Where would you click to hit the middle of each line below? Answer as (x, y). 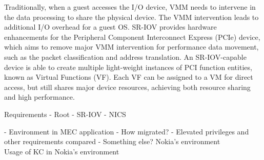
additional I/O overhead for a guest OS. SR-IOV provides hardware (110, 27)
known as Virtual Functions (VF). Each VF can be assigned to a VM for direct (129, 77)
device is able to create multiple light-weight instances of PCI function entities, (128, 67)
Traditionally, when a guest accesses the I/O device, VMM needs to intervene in (130, 7)
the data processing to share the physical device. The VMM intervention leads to (131, 17)
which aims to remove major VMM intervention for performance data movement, (131, 47)
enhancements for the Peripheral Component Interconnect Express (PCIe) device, (132, 37)
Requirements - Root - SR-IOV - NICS (65, 114)
